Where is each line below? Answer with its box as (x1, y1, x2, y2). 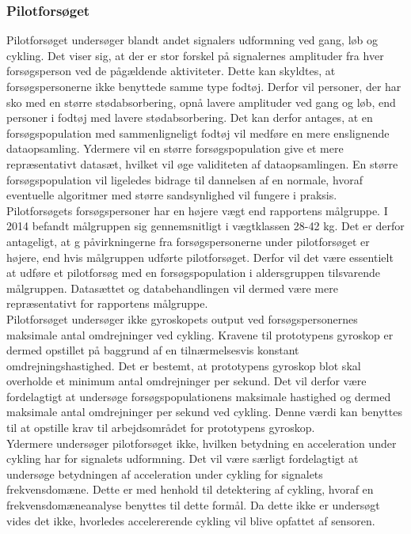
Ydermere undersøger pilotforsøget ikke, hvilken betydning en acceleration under (6, 434, 397, 451)
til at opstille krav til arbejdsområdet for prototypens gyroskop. (6, 419, 315, 436)
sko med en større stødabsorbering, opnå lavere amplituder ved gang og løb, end (6, 93, 396, 110)
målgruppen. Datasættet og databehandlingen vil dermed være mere (6, 279, 338, 296)
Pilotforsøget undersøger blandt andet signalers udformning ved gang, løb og (6, 32, 378, 48)
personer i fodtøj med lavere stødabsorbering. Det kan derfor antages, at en (6, 109, 373, 126)
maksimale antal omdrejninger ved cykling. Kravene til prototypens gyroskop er (6, 326, 394, 343)
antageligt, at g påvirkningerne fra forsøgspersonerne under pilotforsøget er (6, 233, 370, 249)
